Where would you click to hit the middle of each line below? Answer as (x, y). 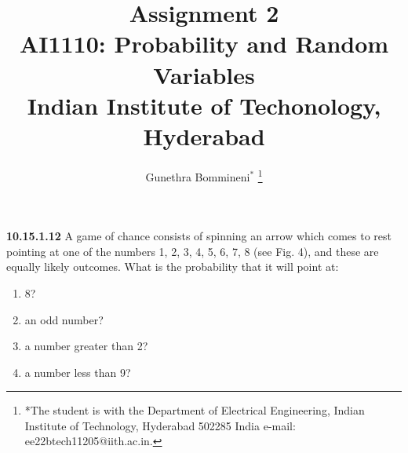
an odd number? (64, 319)
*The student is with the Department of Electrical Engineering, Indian (195, 410)
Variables (204, 74)
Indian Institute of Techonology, (204, 105)
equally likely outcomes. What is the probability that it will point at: (173, 267)
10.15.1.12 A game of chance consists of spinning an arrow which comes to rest (199, 236)
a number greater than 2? (86, 346)
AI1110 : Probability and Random (204, 44)
